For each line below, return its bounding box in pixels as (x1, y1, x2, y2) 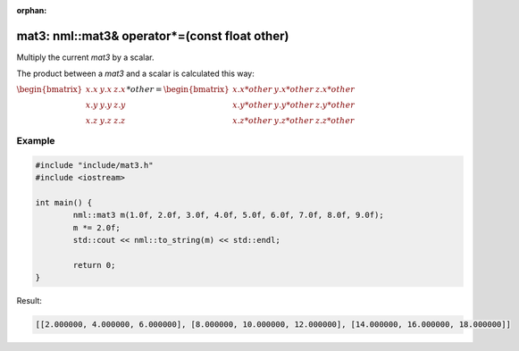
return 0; (72, 260, 116, 270)
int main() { (35, 197, 93, 208)
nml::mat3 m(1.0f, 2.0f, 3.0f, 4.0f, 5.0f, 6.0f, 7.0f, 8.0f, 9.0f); (72, 210, 384, 221)
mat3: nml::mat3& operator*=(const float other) (16, 28, 289, 44)
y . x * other (273, 84, 314, 94)
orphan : (16, 5, 47, 15)
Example (16, 135, 55, 147)
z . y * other (314, 99, 356, 110)
